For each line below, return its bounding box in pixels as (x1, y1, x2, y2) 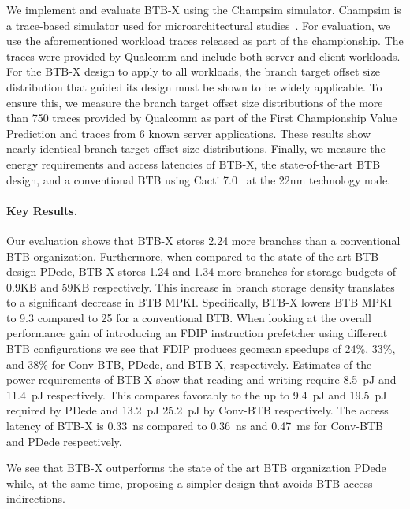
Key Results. (6, 202, 78, 218)
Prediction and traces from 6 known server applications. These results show (6, 124, 371, 141)
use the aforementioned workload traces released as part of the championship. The (6, 32, 404, 49)
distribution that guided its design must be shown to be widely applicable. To (6, 78, 382, 95)
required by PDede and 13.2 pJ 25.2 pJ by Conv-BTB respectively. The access (6, 402, 389, 418)
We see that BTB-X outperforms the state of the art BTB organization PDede (6, 459, 386, 476)
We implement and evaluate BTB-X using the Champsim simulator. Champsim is (6, 2, 401, 17)
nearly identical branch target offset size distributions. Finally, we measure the (6, 140, 386, 157)
